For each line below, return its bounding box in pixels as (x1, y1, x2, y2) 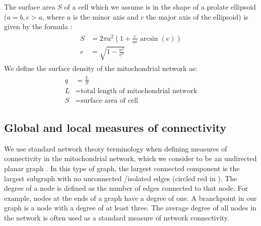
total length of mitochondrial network (81, 87, 198, 95)
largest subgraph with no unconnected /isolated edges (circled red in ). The (4, 173, 237, 183)
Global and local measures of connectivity (4, 119, 227, 135)
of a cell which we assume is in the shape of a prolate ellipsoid (64, 2, 256, 12)
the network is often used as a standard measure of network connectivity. (4, 212, 229, 222)
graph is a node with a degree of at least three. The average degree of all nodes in (4, 202, 256, 213)
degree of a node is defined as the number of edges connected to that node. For (4, 183, 248, 193)
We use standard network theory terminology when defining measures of (4, 143, 227, 154)
